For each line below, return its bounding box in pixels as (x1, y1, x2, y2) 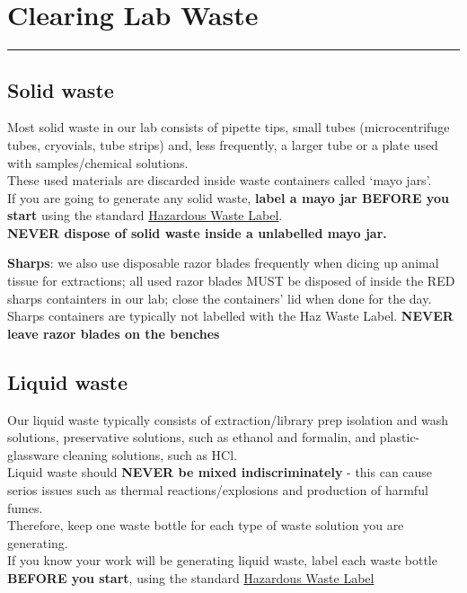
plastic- (379, 428, 420, 447)
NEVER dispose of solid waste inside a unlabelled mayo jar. (7, 223, 387, 242)
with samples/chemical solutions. (7, 153, 189, 172)
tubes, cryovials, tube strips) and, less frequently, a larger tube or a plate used (7, 135, 438, 154)
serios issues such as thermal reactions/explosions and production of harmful (7, 481, 428, 500)
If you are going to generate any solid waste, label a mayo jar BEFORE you (7, 188, 449, 207)
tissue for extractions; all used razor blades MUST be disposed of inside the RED (7, 271, 455, 290)
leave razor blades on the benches (7, 323, 220, 342)
